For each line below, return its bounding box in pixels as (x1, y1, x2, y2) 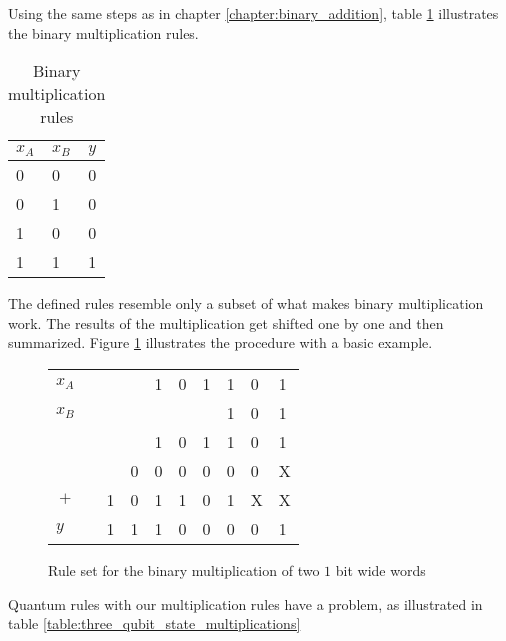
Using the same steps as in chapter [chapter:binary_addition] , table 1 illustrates (8, 3, 499, 23)
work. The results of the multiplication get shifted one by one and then (8, 312, 444, 333)
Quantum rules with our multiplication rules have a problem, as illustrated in (8, 593, 483, 614)
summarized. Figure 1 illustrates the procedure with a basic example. (8, 332, 433, 353)
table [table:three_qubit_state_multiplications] (8, 613, 301, 634)
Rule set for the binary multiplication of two (48, 559, 320, 580)
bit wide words (335, 559, 426, 580)
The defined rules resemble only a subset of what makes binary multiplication (8, 293, 484, 314)
